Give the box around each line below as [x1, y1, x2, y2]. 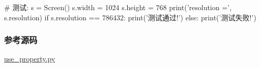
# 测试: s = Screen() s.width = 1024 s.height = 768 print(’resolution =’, [4, 2, 232, 12]
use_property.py [4, 53, 55, 64]
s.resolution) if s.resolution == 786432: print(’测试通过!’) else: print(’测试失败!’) [4, 12, 256, 22]
